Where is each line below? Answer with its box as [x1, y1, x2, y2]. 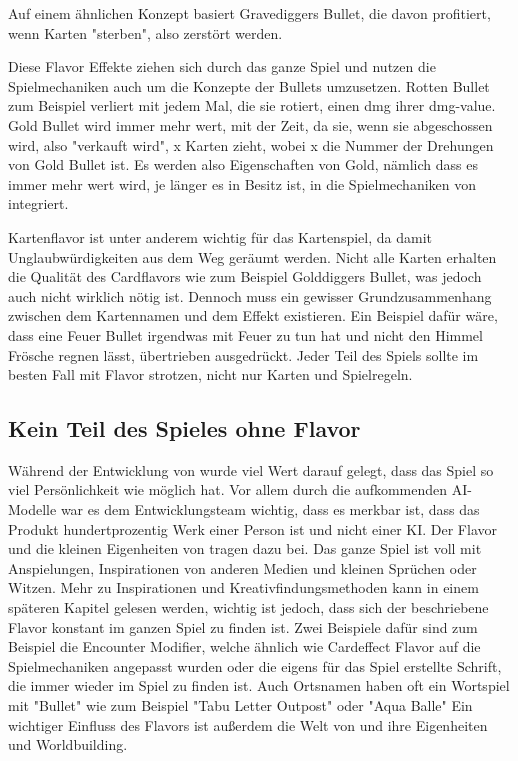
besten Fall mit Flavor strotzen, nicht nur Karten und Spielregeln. [8, 364, 413, 385]
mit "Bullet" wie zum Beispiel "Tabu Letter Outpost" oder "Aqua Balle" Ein [8, 695, 473, 716]
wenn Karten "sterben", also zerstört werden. [8, 22, 283, 43]
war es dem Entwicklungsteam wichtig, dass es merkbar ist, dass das [60, 499, 480, 520]
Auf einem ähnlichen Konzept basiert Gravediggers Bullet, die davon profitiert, [8, 3, 491, 23]
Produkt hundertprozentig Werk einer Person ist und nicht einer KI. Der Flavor [8, 518, 498, 539]
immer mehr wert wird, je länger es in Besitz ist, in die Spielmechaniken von [8, 173, 477, 194]
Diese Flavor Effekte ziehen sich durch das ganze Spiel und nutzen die [8, 56, 436, 77]
